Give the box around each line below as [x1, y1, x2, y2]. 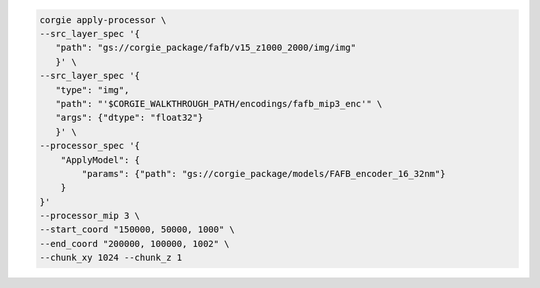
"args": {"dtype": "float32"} [55, 112, 204, 124]
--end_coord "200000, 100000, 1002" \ [39, 238, 230, 249]
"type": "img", [55, 84, 130, 95]
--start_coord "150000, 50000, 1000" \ [39, 224, 235, 235]
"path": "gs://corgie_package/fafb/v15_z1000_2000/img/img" [55, 42, 357, 54]
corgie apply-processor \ [39, 14, 167, 25]
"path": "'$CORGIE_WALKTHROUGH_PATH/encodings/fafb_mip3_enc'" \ [55, 98, 383, 109]
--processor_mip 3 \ [39, 210, 140, 222]
